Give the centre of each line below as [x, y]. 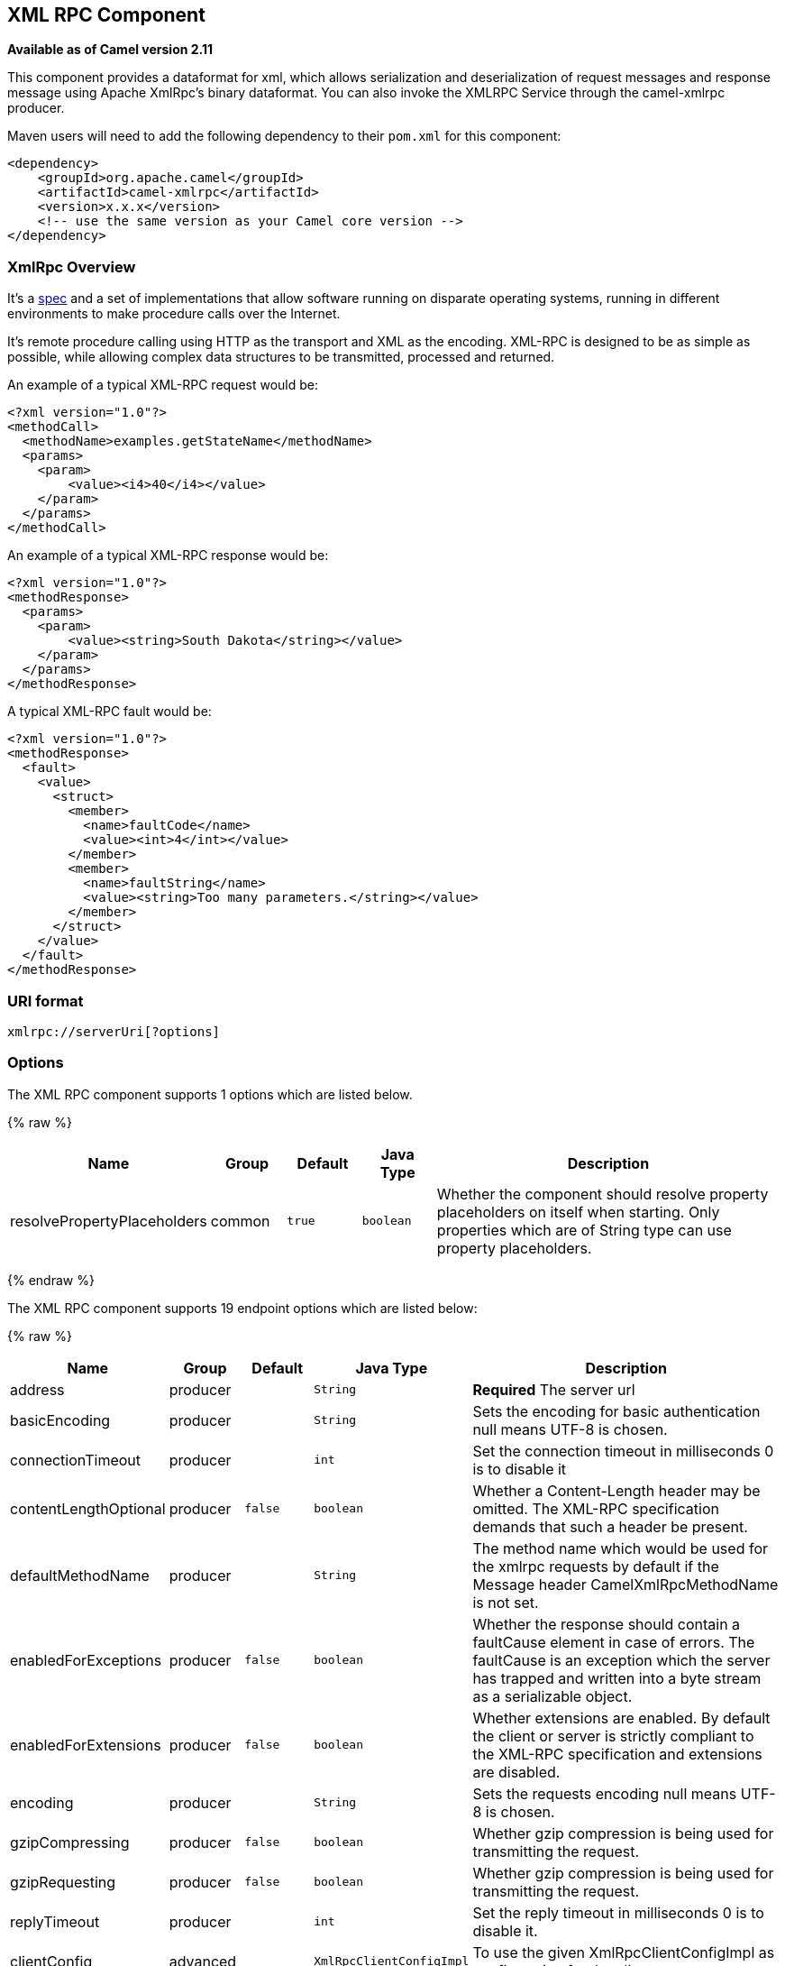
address [37, 1389]
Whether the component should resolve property [602, 1194]
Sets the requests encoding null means [605, 1793]
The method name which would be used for [621, 1548]
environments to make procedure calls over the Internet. [174, 314]
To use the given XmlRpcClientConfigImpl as [624, 1952]
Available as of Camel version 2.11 [110, 50]
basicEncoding [60, 1420]
